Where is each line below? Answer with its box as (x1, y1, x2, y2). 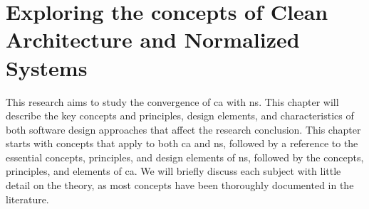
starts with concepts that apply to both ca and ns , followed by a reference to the (6, 136, 358, 151)
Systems (6, 53, 88, 82)
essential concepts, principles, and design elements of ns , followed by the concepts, (6, 149, 364, 164)
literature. (6, 191, 49, 206)
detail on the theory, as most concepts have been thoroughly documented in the (6, 178, 354, 193)
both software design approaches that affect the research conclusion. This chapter (6, 122, 361, 136)
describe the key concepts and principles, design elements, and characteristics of (6, 108, 354, 123)
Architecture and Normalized (6, 25, 300, 54)
